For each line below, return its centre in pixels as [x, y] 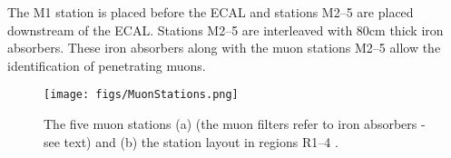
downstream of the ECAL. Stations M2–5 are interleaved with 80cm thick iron [225, 30]
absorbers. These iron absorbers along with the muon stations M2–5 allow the [224, 48]
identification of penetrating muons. [107, 65]
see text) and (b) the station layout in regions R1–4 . [191, 141]
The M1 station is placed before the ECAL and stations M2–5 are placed [211, 12]
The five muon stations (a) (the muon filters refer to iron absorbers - [235, 124]
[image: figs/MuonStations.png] [141, 95]
